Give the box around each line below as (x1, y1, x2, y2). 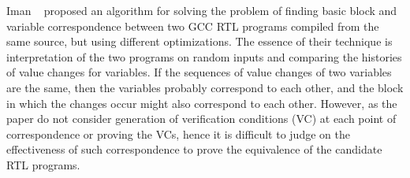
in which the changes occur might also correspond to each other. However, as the (6, 95, 397, 111)
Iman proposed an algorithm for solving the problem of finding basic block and (6, 2, 397, 18)
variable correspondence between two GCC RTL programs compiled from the (6, 17, 379, 34)
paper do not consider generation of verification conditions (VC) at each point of (6, 110, 397, 127)
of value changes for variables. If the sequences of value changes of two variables (6, 64, 392, 80)
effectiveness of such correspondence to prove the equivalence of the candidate (6, 141, 382, 158)
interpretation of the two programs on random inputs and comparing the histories (6, 48, 402, 65)
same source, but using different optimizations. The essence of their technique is (6, 33, 393, 50)
